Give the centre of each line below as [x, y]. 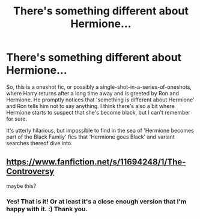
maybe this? [21, 186]
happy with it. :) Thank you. [47, 209]
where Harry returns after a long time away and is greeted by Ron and [92, 93]
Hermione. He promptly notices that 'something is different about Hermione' [100, 100]
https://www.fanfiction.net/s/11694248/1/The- [96, 162]
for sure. [17, 119]
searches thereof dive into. [40, 143]
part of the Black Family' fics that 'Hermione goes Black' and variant [91, 137]
